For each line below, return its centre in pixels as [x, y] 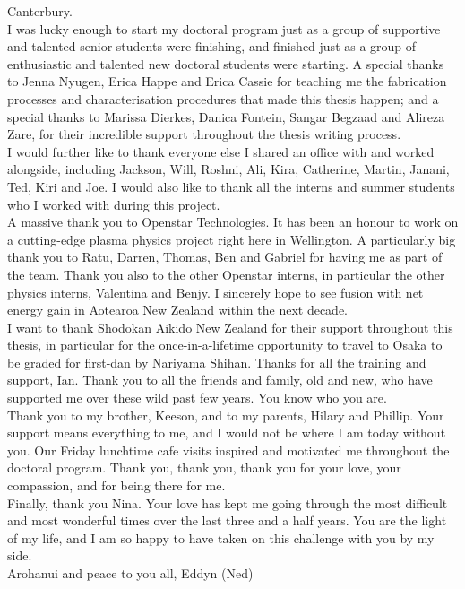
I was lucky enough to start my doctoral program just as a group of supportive [224, 28]
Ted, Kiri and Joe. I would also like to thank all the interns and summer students [231, 186]
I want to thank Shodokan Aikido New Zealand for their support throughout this [230, 327]
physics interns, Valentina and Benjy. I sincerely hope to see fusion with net [215, 292]
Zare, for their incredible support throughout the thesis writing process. [204, 134]
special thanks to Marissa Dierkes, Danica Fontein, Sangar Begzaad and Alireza [226, 116]
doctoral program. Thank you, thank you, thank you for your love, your [204, 468]
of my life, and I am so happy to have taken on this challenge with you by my [221, 537]
